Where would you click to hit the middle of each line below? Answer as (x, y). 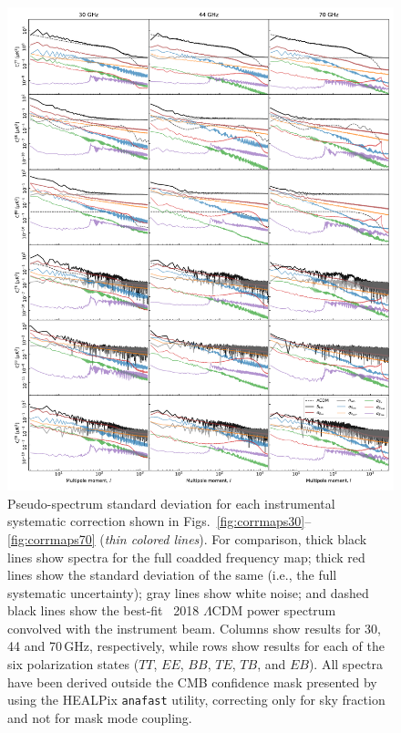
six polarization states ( (73, 664)
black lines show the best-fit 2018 (103, 610)
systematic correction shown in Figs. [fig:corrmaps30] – (159, 521)
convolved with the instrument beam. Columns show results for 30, (194, 628)
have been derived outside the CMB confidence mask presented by (192, 681)
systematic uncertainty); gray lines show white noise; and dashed (188, 592)
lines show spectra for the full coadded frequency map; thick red (186, 557)
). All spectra (345, 664)
